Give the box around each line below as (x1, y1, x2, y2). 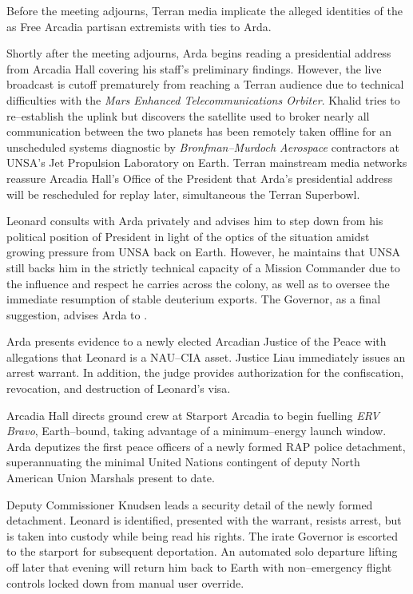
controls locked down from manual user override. (6, 574, 244, 591)
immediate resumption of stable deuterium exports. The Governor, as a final (6, 291, 381, 307)
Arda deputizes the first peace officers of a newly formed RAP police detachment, (6, 438, 406, 454)
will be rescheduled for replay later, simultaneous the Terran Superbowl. (6, 185, 360, 202)
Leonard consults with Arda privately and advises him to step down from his (6, 212, 383, 229)
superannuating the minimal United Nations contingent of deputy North (6, 453, 360, 470)
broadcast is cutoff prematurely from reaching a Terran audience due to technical (6, 76, 404, 93)
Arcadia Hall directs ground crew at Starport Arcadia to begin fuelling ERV (6, 406, 379, 423)
